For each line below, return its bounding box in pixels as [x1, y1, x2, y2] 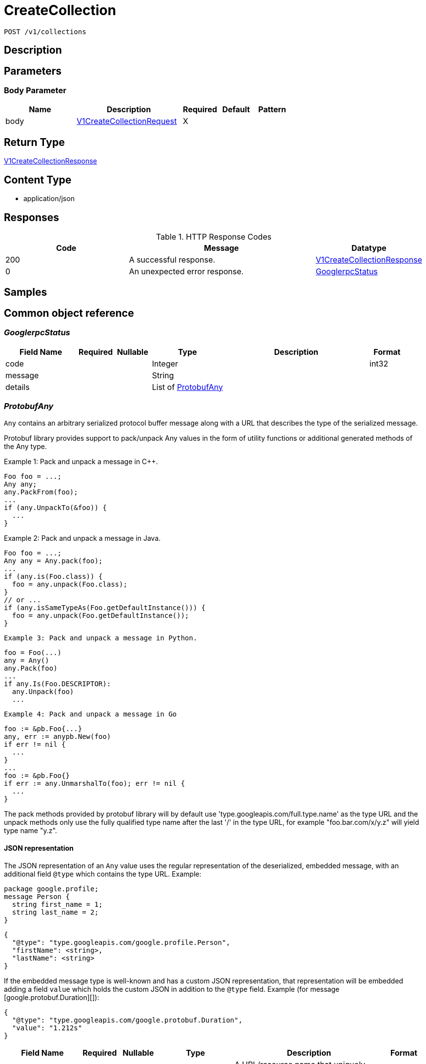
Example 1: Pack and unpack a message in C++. [4, 457, 158, 466]
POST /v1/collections [4, 27, 86, 36]
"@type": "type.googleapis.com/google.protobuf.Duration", [12, 1016, 243, 1024]
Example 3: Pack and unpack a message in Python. [4, 634, 198, 642]
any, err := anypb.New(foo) [4, 733, 111, 741]
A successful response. [129, 254, 215, 265]
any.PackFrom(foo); [4, 488, 78, 496]
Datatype [351, 243, 386, 253]
